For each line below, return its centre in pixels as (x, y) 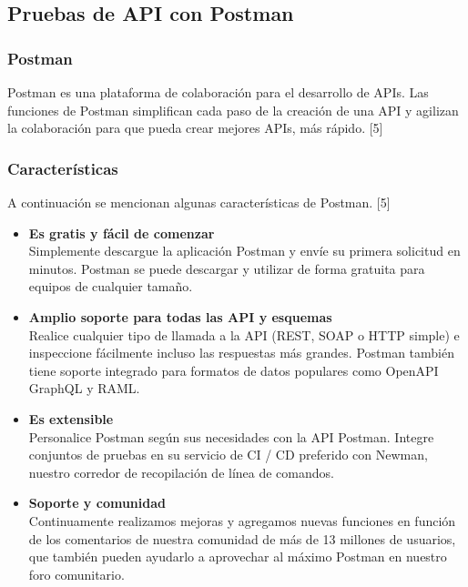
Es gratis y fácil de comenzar (122, 233)
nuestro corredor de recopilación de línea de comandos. (181, 472)
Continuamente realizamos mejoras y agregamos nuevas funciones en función (242, 520)
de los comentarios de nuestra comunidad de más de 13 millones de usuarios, (242, 538)
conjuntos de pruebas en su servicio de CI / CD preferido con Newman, (228, 455)
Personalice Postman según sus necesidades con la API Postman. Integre (231, 436)
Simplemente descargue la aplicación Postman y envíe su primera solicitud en (244, 251)
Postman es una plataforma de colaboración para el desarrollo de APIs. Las (218, 92)
